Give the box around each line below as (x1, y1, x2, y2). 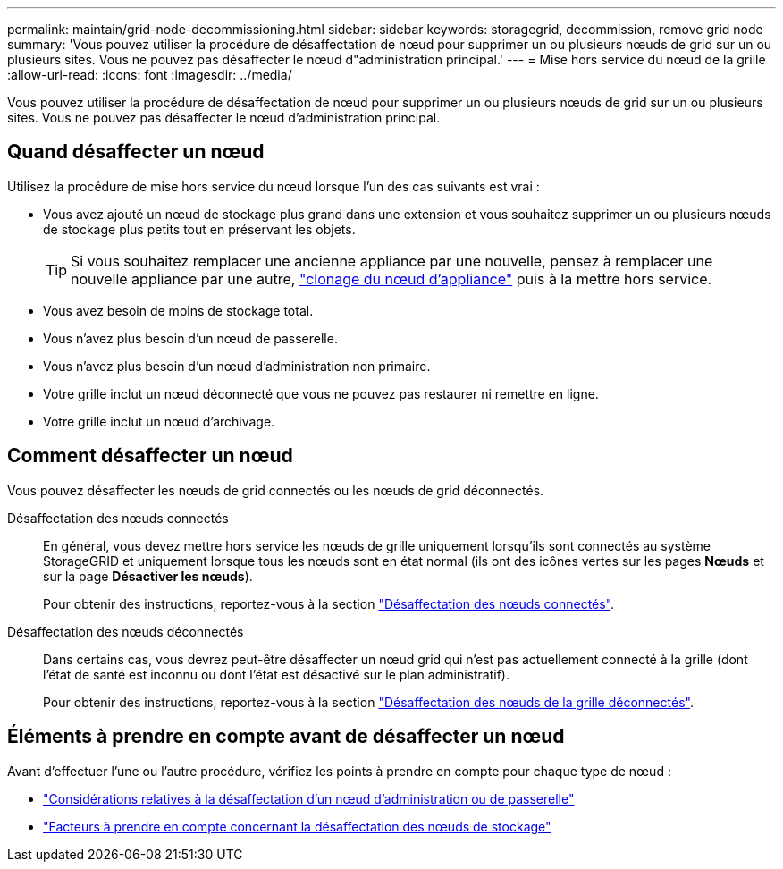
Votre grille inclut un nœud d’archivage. (43, 413, 275, 429)
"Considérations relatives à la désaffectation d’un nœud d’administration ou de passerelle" (43, 790, 575, 806)
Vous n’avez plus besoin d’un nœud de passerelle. (43, 330, 338, 346)
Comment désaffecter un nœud (7, 444, 293, 468)
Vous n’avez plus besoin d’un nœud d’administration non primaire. (43, 358, 431, 374)
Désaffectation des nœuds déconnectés (7, 623, 244, 639)
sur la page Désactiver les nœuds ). (43, 568, 253, 584)
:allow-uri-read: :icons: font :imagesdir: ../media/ (7, 67, 292, 82)
